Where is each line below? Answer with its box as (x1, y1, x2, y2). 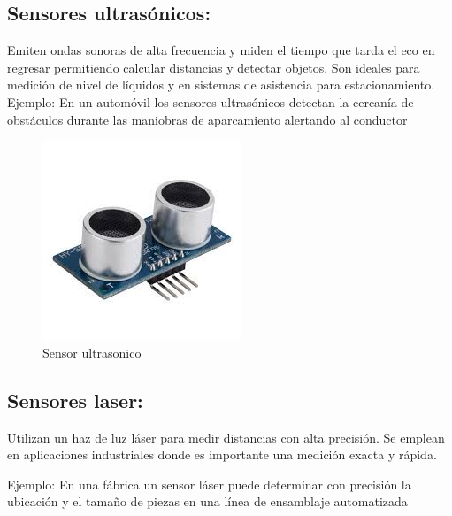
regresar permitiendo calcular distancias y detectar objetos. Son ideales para (7, 58, 420, 76)
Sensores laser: (7, 386, 143, 413)
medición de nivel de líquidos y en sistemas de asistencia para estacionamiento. (7, 75, 435, 94)
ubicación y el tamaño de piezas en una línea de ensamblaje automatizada (7, 492, 408, 511)
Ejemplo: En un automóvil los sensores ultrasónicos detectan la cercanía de (7, 92, 414, 111)
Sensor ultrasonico (42, 343, 142, 361)
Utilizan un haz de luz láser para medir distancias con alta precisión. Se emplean (7, 427, 445, 446)
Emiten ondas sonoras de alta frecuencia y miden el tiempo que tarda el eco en (7, 41, 435, 59)
